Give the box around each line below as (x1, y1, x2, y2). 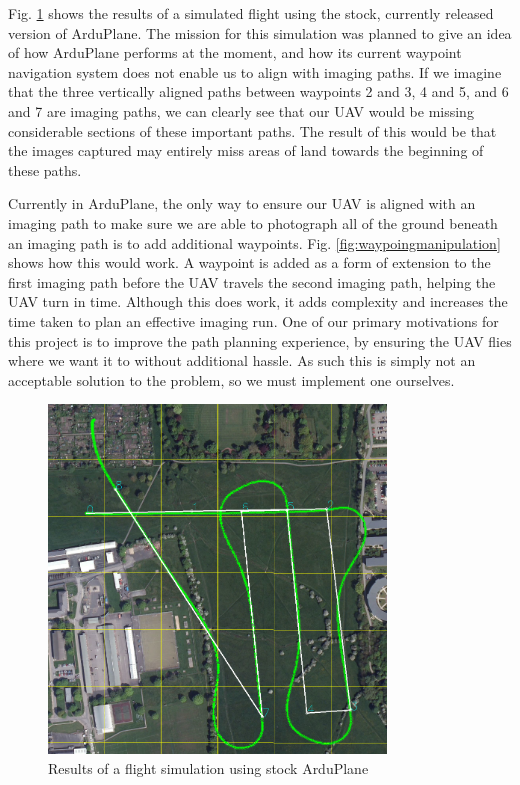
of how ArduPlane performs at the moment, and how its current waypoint (8, 42, 462, 63)
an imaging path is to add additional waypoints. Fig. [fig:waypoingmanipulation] (8, 232, 501, 253)
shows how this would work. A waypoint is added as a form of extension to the (8, 252, 491, 273)
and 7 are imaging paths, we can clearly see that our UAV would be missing (8, 100, 474, 121)
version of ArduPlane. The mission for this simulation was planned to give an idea (8, 22, 512, 43)
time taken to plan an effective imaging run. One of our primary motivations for (8, 310, 499, 331)
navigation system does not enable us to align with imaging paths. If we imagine (8, 61, 502, 82)
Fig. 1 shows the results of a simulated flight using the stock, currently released (8, 3, 494, 23)
